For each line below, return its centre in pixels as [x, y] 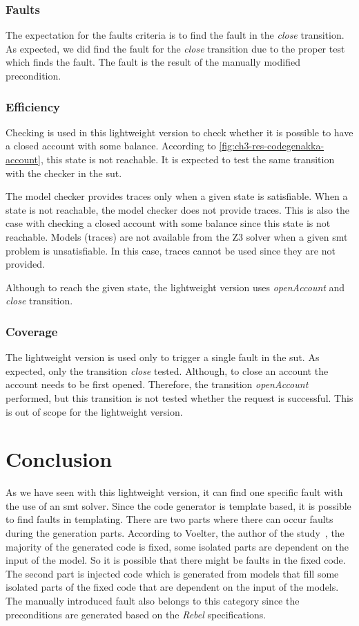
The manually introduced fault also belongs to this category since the [153, 600]
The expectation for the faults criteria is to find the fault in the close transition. [175, 35]
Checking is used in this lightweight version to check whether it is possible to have [179, 132]
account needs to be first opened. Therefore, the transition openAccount [157, 384]
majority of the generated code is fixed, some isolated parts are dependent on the [177, 546]
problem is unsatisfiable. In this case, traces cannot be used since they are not [171, 250]
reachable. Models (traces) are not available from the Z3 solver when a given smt [177, 236]
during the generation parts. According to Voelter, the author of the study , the [175, 533]
